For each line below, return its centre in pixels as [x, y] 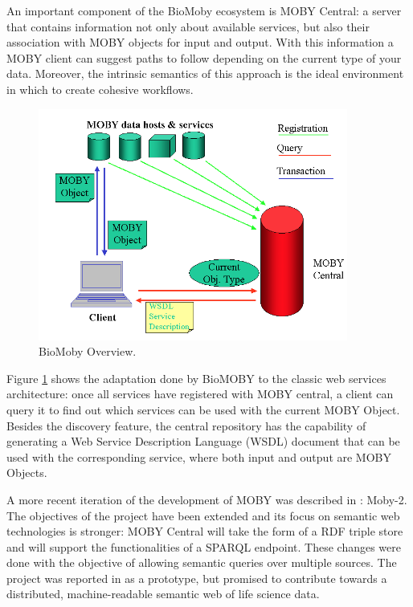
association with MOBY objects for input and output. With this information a [200, 42]
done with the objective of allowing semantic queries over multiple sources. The [202, 562]
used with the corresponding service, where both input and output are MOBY [199, 456]
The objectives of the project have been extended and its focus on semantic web [203, 515]
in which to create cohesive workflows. [100, 89]
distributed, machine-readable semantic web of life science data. [163, 594]
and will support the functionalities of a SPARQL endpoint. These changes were [204, 546]
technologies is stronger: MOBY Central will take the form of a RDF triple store [205, 531]
